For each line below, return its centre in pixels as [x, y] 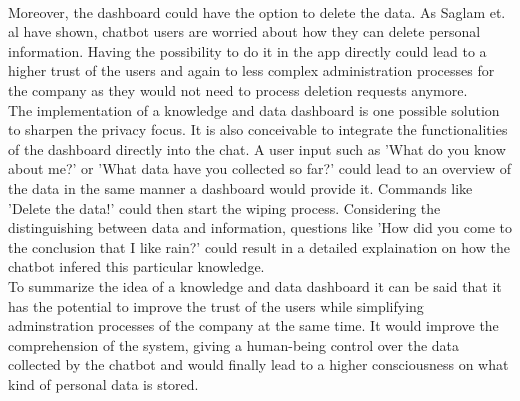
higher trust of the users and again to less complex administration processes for [251, 70]
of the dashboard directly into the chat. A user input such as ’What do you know [257, 148]
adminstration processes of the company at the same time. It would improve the [253, 325]
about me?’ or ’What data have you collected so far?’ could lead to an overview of [260, 168]
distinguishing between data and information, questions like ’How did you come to [260, 227]
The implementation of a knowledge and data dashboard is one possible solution [254, 109]
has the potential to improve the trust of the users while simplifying [216, 305]
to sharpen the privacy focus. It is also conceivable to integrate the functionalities [258, 129]
